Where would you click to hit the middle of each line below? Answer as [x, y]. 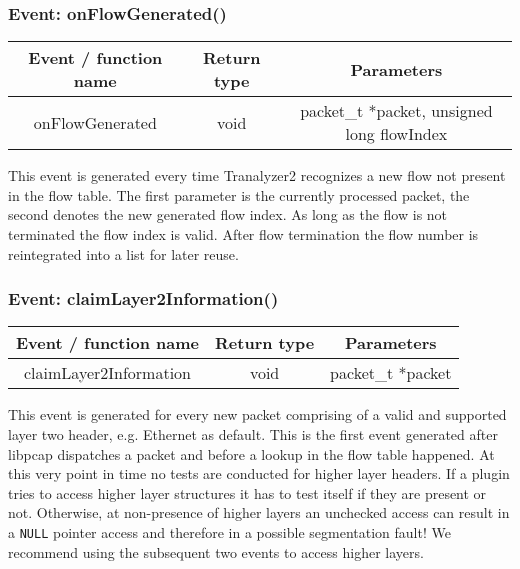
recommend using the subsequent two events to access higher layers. [216, 551]
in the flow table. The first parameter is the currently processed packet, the [239, 194]
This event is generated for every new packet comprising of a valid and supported [257, 414]
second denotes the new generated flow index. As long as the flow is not [228, 214]
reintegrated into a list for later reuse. [123, 253]
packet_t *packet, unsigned [396, 111]
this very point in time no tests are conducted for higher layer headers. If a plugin [259, 473]
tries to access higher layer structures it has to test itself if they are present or [247, 492]
